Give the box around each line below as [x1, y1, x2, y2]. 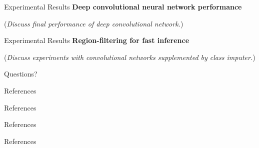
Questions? [4, 68, 37, 79]
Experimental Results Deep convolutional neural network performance [4, 1, 242, 11]
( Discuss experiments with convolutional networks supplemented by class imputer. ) [4, 51, 255, 62]
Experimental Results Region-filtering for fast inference [4, 35, 189, 45]
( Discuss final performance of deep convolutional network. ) [4, 18, 183, 28]
